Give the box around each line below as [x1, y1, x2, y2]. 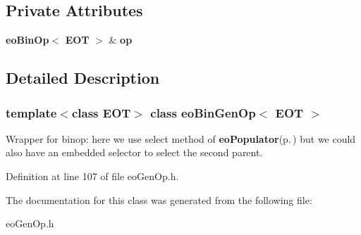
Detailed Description [6, 67, 160, 89]
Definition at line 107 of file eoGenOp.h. [6, 168, 179, 183]
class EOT [71, 103, 131, 121]
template [6, 103, 57, 121]
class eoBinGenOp [150, 103, 256, 121]
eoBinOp [6, 32, 49, 47]
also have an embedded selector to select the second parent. [6, 145, 263, 160]
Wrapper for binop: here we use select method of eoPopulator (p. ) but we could [6, 131, 356, 146]
